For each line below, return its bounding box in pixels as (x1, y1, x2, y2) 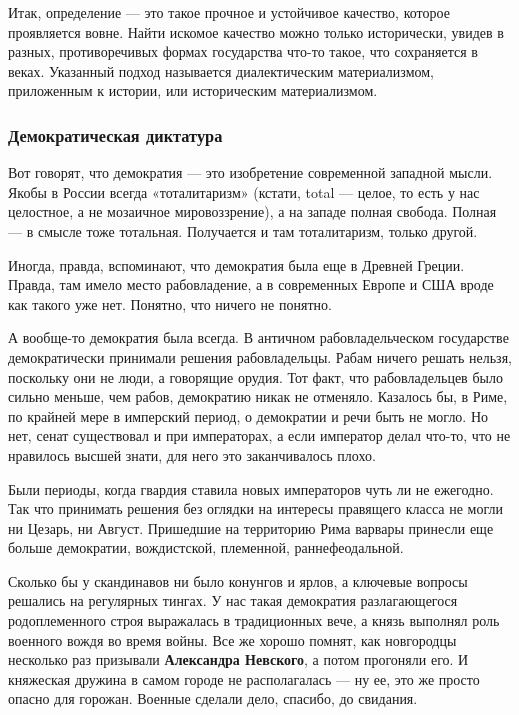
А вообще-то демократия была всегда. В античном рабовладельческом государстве (8, 327, 509, 348)
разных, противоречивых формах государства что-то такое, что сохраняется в (8, 41, 478, 62)
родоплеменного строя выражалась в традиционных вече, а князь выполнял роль (8, 610, 500, 631)
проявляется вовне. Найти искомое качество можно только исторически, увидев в (8, 21, 504, 42)
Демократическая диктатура (8, 122, 223, 147)
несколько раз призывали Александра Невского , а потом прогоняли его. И (8, 649, 469, 670)
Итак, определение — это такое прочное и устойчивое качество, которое (8, 2, 450, 22)
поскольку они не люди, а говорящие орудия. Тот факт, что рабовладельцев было (8, 366, 503, 387)
